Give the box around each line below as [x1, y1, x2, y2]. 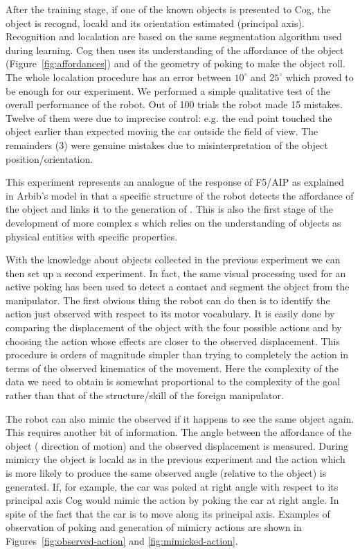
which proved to [285, 69, 354, 84]
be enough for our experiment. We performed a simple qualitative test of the [6, 83, 330, 98]
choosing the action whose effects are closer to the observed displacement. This [6, 333, 340, 348]
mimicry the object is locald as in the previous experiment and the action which [6, 452, 345, 466]
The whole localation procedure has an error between [6, 69, 231, 84]
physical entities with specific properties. [6, 229, 178, 243]
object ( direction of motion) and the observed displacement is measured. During [6, 438, 348, 453]
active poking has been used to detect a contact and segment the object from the [6, 279, 350, 294]
